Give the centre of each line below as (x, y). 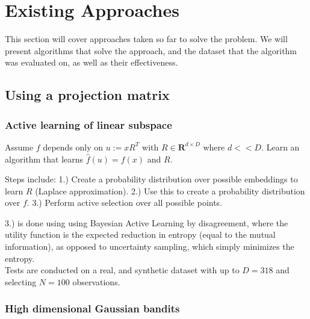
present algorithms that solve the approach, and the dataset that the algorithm (151, 50)
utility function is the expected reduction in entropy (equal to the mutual (140, 234)
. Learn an (281, 147)
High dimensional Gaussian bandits (92, 308)
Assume (19, 147)
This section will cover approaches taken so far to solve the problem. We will (146, 39)
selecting (21, 281)
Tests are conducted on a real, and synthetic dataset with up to (122, 270)
